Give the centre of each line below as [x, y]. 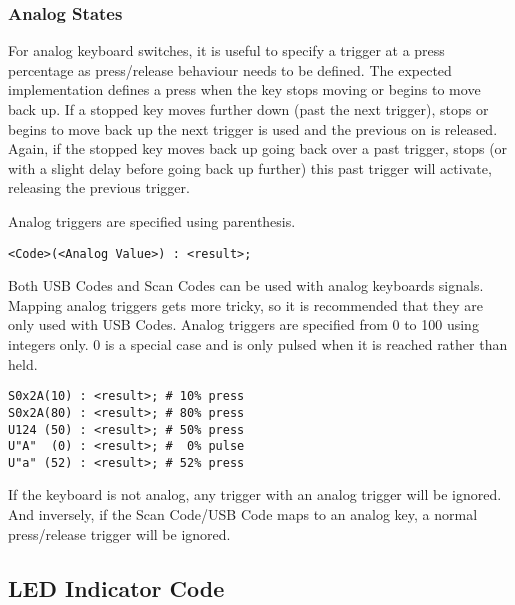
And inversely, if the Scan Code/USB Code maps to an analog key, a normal [243, 514]
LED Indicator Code [116, 587]
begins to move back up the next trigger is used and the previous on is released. [253, 128]
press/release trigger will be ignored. [119, 533]
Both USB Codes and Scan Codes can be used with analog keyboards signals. [246, 285]
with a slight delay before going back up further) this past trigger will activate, [250, 167]
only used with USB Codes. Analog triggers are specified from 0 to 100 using [243, 324]
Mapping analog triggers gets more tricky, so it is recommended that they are [245, 304]
